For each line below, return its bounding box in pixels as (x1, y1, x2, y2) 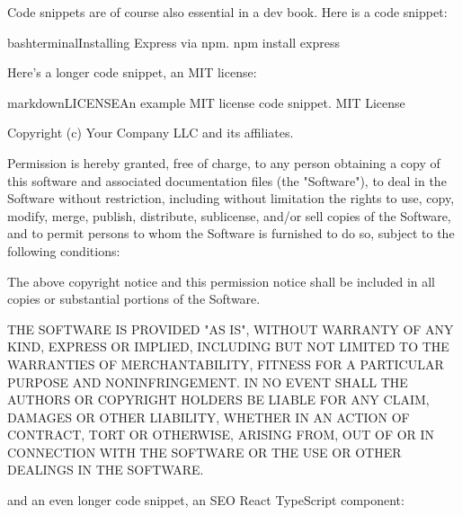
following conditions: (7, 241, 120, 260)
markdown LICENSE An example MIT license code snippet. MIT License (7, 93, 405, 111)
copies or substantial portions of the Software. (7, 289, 261, 308)
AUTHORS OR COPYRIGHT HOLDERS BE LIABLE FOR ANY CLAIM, (7, 390, 430, 409)
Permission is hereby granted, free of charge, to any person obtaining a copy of (7, 153, 440, 172)
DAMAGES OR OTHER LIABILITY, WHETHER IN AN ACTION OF (7, 407, 410, 426)
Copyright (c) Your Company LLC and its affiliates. (7, 123, 294, 142)
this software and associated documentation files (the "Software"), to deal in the (7, 171, 447, 190)
